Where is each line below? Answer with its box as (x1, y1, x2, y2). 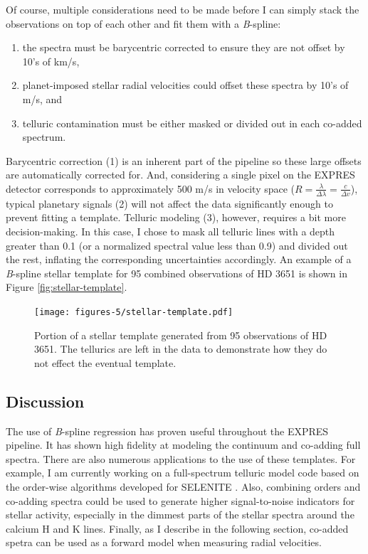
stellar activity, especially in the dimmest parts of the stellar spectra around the (6, 507, 354, 522)
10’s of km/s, (22, 53, 80, 68)
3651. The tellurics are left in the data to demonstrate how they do (34, 341, 327, 356)
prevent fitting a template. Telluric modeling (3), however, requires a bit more (6, 210, 346, 225)
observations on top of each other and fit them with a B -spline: (6, 16, 281, 31)
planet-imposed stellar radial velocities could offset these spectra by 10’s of (22, 78, 349, 92)
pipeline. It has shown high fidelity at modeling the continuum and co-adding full (6, 437, 361, 452)
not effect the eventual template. (34, 355, 177, 370)
